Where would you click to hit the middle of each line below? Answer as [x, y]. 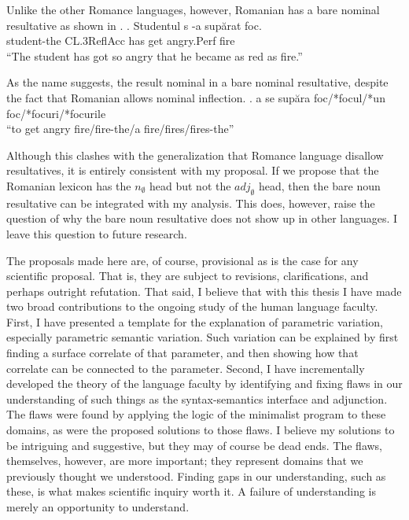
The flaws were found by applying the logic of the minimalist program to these [196, 414]
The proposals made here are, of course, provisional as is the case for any [182, 260]
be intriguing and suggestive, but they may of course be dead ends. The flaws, [195, 445]
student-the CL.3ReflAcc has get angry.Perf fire [121, 41]
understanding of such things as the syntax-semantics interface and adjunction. [197, 398]
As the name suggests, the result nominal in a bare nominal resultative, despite [197, 82]
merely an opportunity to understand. [98, 507]
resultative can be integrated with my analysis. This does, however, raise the [191, 203]
